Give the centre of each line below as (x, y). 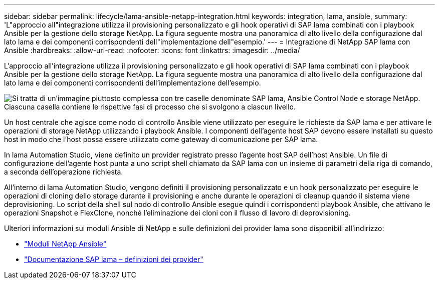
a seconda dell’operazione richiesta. (64, 172)
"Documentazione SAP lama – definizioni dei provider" (114, 259)
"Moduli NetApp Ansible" (65, 244)
